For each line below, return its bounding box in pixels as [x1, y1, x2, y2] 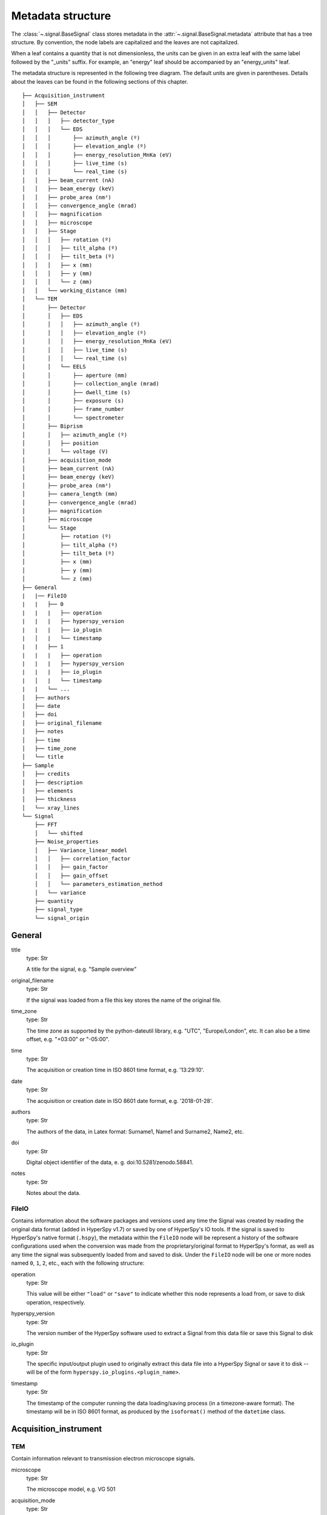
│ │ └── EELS [22, 364, 86, 370]
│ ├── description [22, 779, 83, 786]
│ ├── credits [22, 770, 70, 777]
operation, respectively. [26, 1299, 85, 1306]
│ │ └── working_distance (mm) [22, 287, 128, 294]
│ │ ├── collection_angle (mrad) [22, 381, 160, 387]
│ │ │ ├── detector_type [22, 118, 115, 124]
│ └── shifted [34, 830, 83, 836]
